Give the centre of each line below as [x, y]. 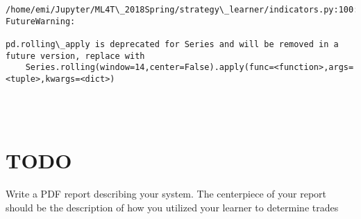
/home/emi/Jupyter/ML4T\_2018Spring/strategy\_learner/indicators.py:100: [182, 10]
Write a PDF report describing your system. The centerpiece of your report [166, 193]
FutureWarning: [41, 21]
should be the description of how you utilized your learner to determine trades [172, 207]
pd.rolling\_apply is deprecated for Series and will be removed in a [172, 44]
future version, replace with [75, 56]
